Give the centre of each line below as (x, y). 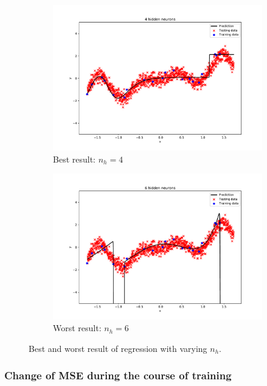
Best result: (74, 159)
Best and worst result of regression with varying (118, 348)
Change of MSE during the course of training (118, 375)
